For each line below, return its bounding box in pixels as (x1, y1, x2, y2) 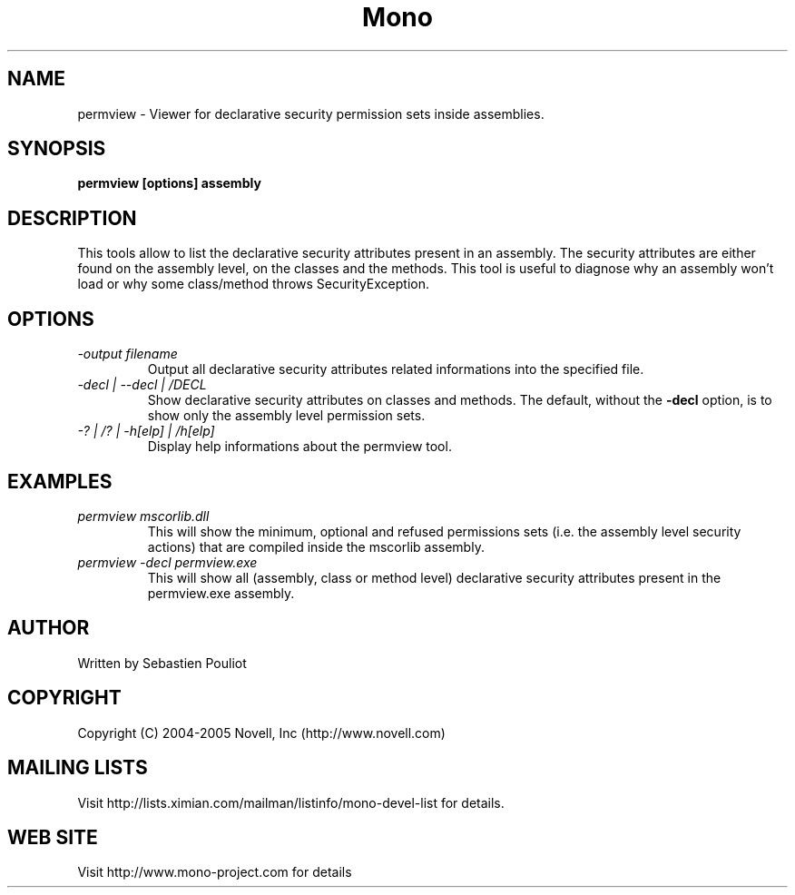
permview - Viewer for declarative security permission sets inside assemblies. (77, 105, 545, 122)
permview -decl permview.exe (77, 554, 258, 570)
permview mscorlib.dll (77, 507, 210, 524)
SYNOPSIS (7, 137, 106, 161)
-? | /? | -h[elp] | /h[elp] (77, 423, 215, 439)
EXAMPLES (7, 469, 113, 493)
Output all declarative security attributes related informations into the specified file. (147, 361, 644, 378)
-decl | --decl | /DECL (77, 377, 207, 393)
